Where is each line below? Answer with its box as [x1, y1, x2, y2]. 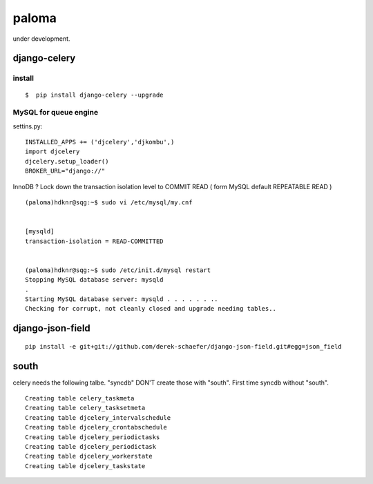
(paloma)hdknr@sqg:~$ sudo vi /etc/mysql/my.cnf [25, 199, 193, 206]
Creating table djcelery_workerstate [25, 452, 153, 461]
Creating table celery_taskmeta [25, 394, 135, 402]
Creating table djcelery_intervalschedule [25, 414, 171, 421]
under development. [12, 35, 70, 43]
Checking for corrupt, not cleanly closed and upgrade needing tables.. [25, 304, 276, 313]
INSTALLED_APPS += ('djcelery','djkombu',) [25, 138, 175, 146]
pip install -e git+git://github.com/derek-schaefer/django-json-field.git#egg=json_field [25, 342, 342, 350]
